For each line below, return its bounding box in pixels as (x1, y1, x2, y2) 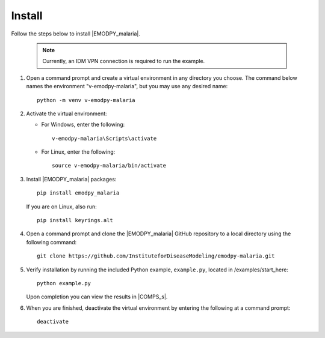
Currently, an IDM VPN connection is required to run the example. (42, 58, 205, 65)
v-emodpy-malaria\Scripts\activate (52, 135, 157, 142)
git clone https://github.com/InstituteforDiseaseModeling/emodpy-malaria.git (37, 253, 275, 259)
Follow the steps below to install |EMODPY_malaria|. (11, 30, 141, 37)
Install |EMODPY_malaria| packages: (26, 175, 117, 183)
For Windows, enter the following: (41, 121, 125, 128)
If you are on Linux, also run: (26, 203, 97, 210)
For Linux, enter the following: (41, 148, 116, 155)
